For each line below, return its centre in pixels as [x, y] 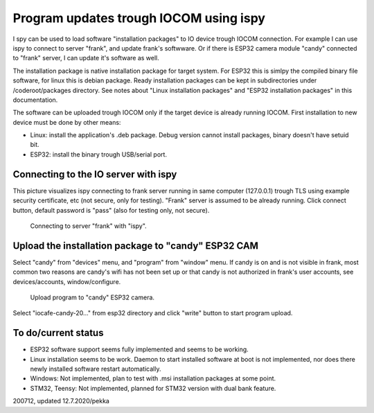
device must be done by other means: [67, 122]
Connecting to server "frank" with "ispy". [88, 226]
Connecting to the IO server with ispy [95, 174]
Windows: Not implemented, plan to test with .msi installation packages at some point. [153, 378]
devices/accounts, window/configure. [67, 281]
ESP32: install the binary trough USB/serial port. [99, 154]
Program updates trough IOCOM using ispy [139, 18]
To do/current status [58, 333]
